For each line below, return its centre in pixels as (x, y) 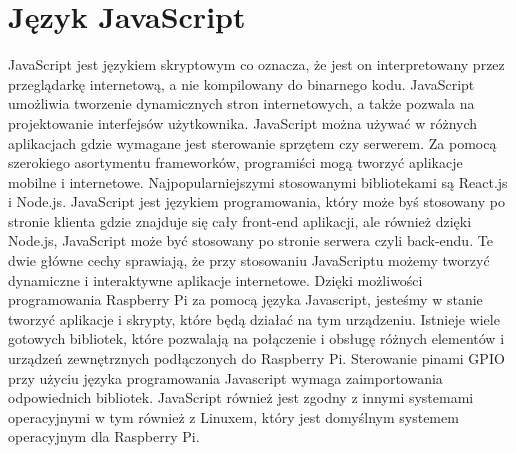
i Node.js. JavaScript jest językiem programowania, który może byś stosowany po (256, 201)
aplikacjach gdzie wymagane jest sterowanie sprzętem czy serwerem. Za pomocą (252, 142)
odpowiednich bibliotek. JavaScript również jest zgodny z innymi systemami (241, 397)
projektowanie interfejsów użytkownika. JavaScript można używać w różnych (243, 122)
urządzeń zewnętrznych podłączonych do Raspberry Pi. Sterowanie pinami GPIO (256, 358)
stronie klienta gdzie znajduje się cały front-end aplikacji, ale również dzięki (240, 220)
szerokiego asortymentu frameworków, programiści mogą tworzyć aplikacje (235, 162)
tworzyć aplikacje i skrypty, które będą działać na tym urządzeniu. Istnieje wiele (254, 318)
